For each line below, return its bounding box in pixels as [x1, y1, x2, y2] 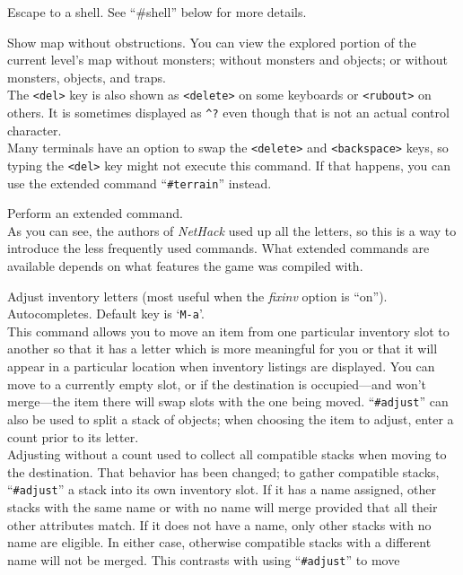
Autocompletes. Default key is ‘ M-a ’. [7, 304, 205, 323]
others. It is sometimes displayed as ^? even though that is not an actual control [7, 103, 450, 122]
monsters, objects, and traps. [7, 67, 166, 86]
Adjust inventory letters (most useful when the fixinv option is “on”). [7, 286, 388, 305]
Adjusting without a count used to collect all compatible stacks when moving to [7, 445, 447, 464]
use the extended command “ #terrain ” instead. [7, 173, 272, 192]
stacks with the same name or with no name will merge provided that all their [7, 497, 438, 516]
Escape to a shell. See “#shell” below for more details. [7, 3, 307, 21]
